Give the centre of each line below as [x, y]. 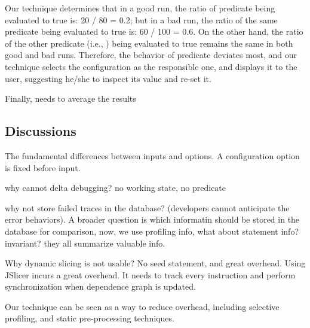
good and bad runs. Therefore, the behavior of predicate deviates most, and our [151, 55]
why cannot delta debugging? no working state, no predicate [116, 188]
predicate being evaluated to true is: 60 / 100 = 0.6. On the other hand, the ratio [154, 31]
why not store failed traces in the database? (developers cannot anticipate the [147, 207]
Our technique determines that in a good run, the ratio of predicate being [140, 8]
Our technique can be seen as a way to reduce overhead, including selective [142, 306]
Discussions [41, 131]
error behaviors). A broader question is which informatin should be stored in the [152, 219]
